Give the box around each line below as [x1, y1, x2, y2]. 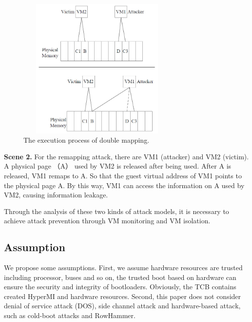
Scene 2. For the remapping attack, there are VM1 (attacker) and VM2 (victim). [4, 151, 249, 161]
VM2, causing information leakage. [4, 190, 108, 200]
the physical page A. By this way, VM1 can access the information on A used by [4, 180, 245, 190]
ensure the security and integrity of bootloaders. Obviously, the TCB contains [4, 281, 236, 292]
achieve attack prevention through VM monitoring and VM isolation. [4, 215, 211, 226]
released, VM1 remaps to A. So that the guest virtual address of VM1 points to [4, 170, 242, 180]
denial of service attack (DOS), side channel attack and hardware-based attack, [4, 301, 241, 311]
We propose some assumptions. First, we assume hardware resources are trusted [4, 262, 243, 273]
